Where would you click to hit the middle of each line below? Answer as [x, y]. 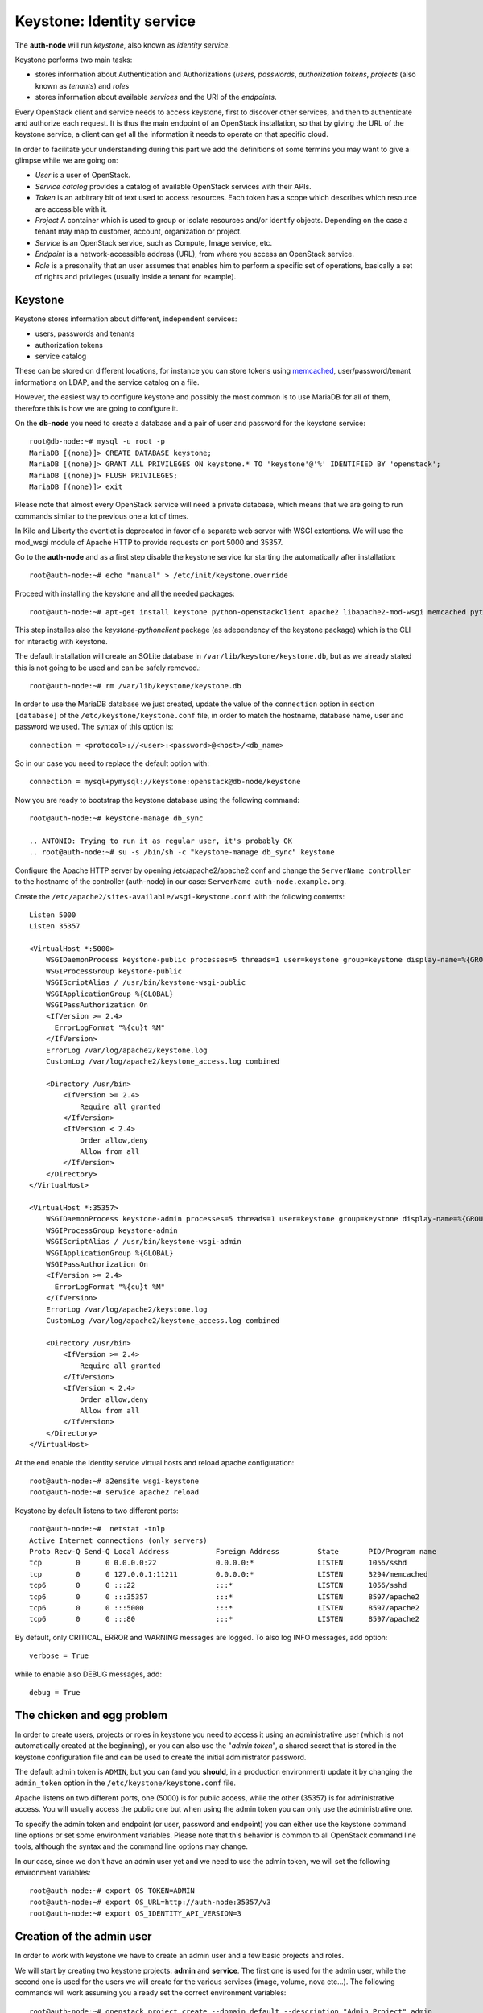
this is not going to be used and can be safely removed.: [108, 668]
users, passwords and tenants [85, 333]
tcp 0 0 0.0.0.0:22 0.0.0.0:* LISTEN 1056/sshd [218, 1563]
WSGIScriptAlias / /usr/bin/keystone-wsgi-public [145, 983]
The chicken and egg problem [91, 1715]
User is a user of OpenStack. [83, 175]
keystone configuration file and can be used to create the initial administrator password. [161, 1757]
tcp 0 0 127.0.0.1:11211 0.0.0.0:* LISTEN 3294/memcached [229, 1574]
